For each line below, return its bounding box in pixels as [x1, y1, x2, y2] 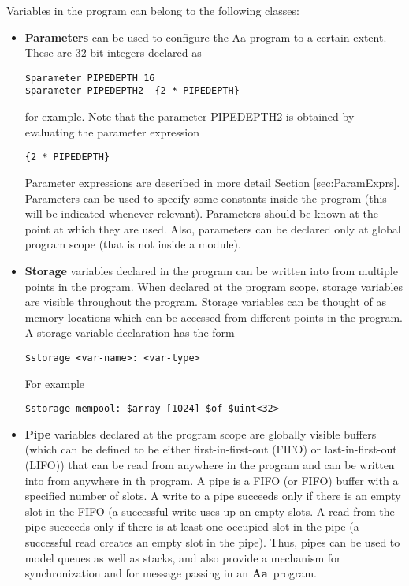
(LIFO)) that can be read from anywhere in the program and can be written [24, 456, 395, 472]
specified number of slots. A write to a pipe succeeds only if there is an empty [24, 487, 401, 504]
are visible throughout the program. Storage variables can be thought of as [24, 293, 387, 310]
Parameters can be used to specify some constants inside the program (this [24, 189, 387, 206]
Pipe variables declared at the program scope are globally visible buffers [24, 425, 377, 442]
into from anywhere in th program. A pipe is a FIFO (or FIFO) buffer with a [24, 472, 399, 488]
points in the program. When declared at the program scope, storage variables [24, 278, 403, 294]
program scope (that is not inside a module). [24, 236, 241, 252]
